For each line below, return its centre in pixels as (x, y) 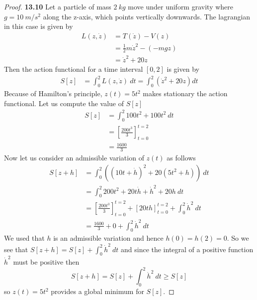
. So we (238, 238)
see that (16, 249)
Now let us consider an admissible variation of (74, 158)
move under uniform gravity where (180, 6)
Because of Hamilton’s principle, (53, 93)
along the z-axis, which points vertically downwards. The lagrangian (147, 16)
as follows (181, 158)
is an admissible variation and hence (108, 238)
